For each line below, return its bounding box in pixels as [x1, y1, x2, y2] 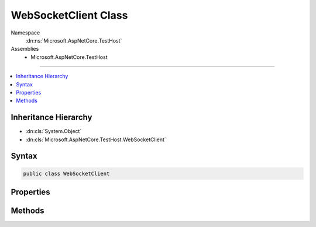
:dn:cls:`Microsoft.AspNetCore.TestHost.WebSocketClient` [25, 136, 166, 143]
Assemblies [11, 46, 39, 53]
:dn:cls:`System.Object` [25, 128, 82, 135]
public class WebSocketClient [23, 170, 110, 177]
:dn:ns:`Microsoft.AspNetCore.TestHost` [25, 37, 122, 44]
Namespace [11, 29, 40, 36]
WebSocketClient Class [11, 9, 128, 22]
